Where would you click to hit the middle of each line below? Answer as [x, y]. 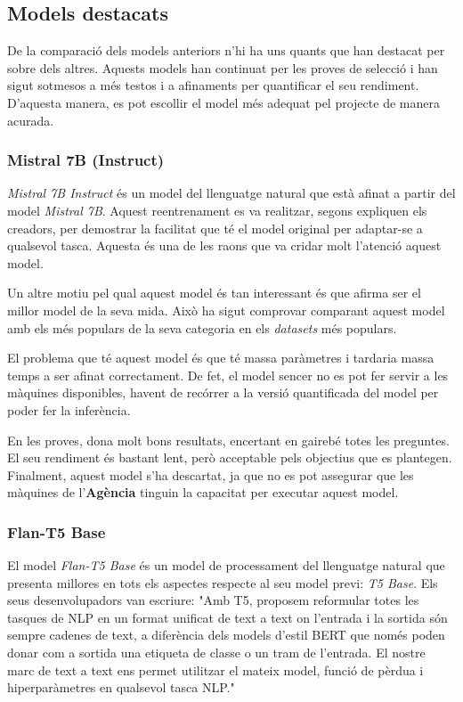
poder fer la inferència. [69, 409]
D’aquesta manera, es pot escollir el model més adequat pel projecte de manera [223, 102]
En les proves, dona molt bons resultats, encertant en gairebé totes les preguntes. [228, 440]
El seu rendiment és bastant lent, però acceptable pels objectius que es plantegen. [230, 457]
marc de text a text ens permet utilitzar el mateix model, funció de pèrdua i [215, 669]
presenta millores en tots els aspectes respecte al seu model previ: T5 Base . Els [223, 582]
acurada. [31, 120]
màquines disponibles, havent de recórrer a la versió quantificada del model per [223, 392]
